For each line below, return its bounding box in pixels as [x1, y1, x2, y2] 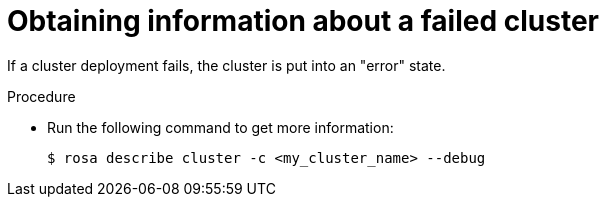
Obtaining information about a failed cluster [7, 4, 599, 38]
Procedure [7, 87, 76, 105]
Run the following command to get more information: [47, 118, 394, 136]
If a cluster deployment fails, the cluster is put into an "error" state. [7, 56, 446, 74]
